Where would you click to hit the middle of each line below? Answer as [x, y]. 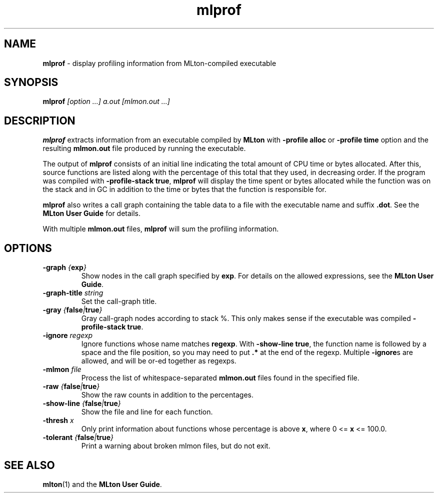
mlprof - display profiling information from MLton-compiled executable [159, 63]
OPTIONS [28, 248]
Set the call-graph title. [119, 301]
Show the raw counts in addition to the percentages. [167, 395]
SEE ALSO [29, 465]
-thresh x [58, 420]
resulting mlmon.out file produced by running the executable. [144, 148]
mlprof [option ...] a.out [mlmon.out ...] [106, 101]
